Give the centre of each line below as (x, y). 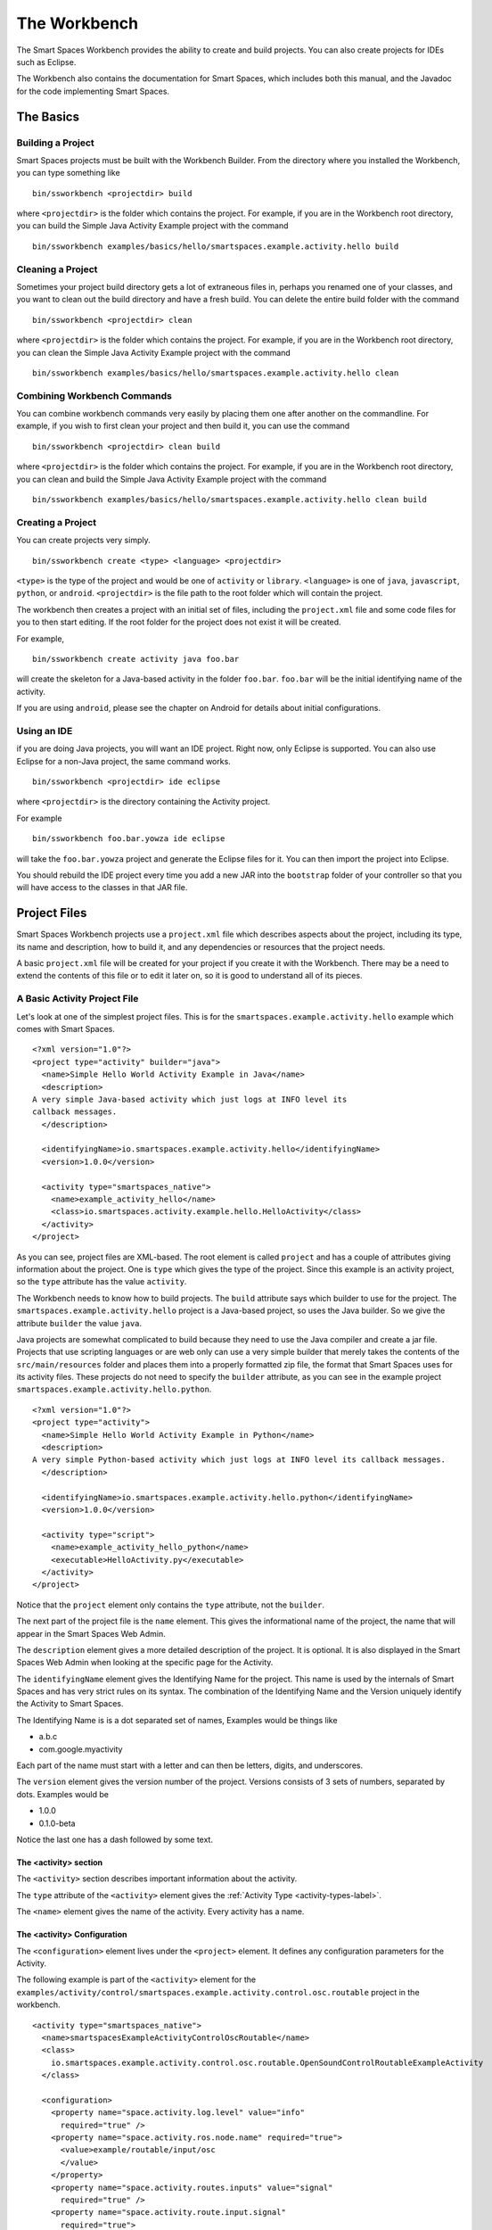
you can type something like (68, 173)
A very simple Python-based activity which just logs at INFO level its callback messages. (239, 1460)
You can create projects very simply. (83, 541)
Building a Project (56, 143)
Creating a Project (57, 522)
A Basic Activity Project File (78, 999)
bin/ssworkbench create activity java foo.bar (136, 659)
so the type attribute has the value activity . (102, 1282)
